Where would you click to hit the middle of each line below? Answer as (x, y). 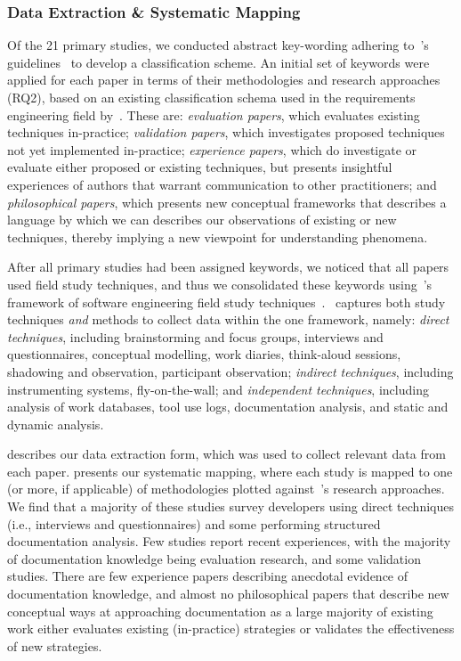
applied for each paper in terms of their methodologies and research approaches (224, 80)
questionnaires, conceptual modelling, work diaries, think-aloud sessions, (204, 354)
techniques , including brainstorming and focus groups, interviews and (195, 336)
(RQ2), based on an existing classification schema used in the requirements (211, 97)
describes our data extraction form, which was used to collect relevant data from (226, 454)
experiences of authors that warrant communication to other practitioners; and (222, 184)
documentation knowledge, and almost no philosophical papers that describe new (228, 594)
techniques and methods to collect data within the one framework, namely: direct (228, 319)
